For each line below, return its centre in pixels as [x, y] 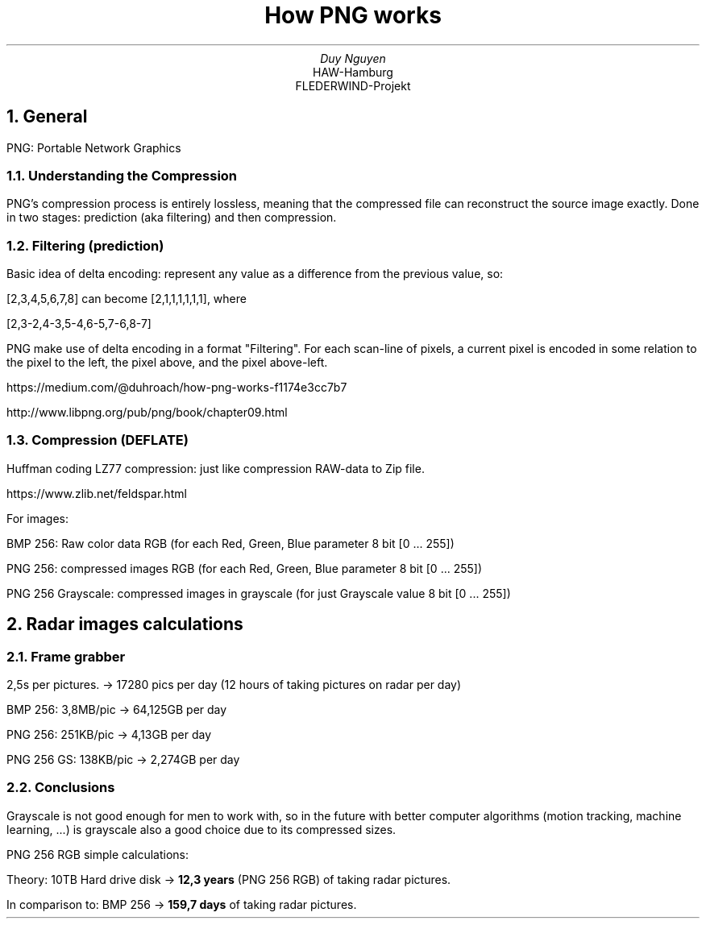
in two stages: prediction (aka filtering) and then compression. [172, 218]
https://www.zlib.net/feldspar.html [97, 493]
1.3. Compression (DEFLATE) [98, 440]
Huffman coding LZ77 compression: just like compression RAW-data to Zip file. [216, 468]
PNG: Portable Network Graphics [94, 147]
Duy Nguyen [353, 58]
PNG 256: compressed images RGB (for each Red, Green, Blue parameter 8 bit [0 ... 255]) [245, 568]
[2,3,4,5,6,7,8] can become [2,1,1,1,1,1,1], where [127, 299]
